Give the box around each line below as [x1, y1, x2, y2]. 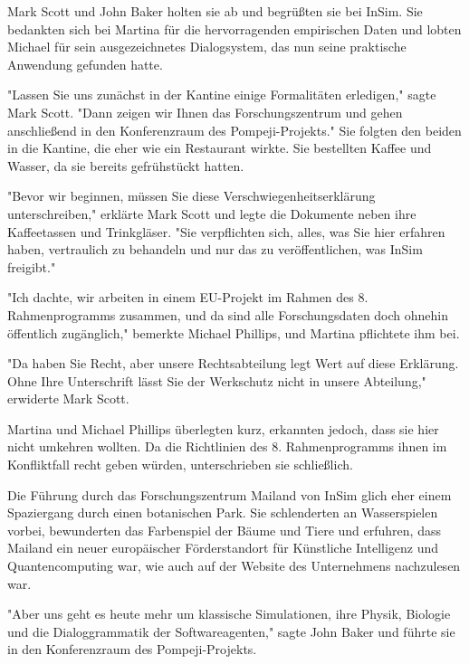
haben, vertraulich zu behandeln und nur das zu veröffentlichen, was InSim [7, 240, 423, 259]
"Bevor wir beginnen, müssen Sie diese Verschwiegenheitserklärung [7, 186, 376, 205]
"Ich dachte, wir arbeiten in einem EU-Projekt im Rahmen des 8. [7, 288, 368, 307]
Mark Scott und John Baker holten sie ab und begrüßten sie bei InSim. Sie [7, 2, 423, 20]
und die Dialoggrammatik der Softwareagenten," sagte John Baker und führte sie [7, 621, 455, 640]
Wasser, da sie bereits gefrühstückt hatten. [7, 156, 244, 175]
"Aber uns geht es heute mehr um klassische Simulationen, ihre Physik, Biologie [7, 604, 451, 623]
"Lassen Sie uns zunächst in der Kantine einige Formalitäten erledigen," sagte [7, 85, 436, 104]
